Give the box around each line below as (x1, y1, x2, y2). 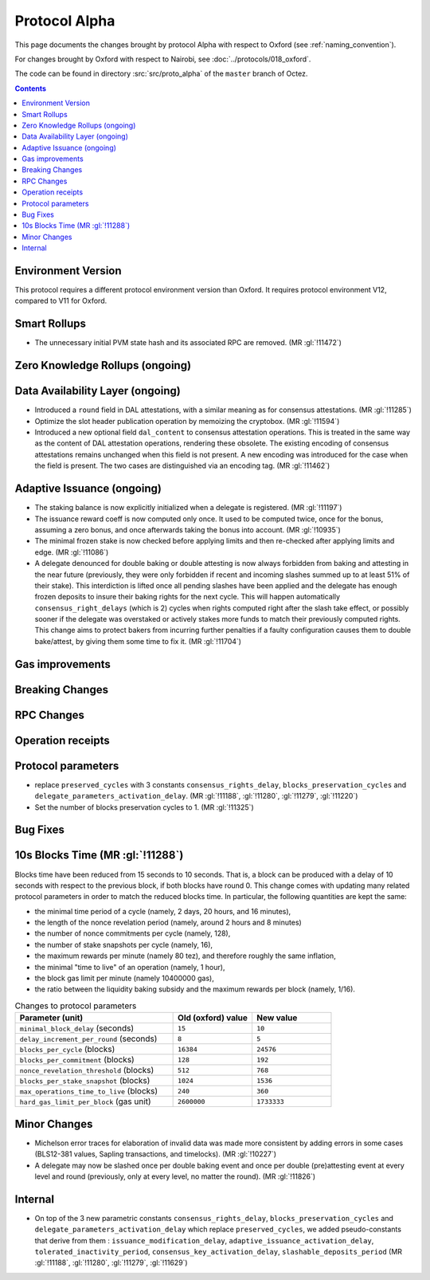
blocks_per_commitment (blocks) (19, 1054, 135, 1066)
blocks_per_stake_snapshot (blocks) (19, 1075, 150, 1086)
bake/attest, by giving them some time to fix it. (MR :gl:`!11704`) (34, 636, 242, 646)
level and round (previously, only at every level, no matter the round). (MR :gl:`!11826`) (34, 1172, 316, 1181)
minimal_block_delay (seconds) (19, 1023, 135, 1034)
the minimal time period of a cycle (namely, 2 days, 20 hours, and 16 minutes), (34, 906, 291, 916)
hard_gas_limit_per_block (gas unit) (19, 1096, 151, 1107)
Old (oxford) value (178, 1012, 248, 1023)
